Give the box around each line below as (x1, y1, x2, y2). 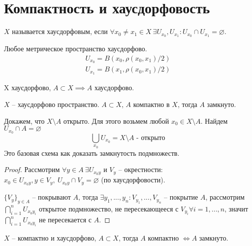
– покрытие (164, 192, 198, 202)
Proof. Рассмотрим (4, 164, 60, 175)
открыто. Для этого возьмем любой (63, 115, 169, 126)
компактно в (133, 99, 170, 109)
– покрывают (32, 192, 71, 202)
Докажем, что (4, 115, 45, 126)
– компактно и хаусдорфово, (12, 232, 96, 243)
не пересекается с (39, 214, 92, 225)
